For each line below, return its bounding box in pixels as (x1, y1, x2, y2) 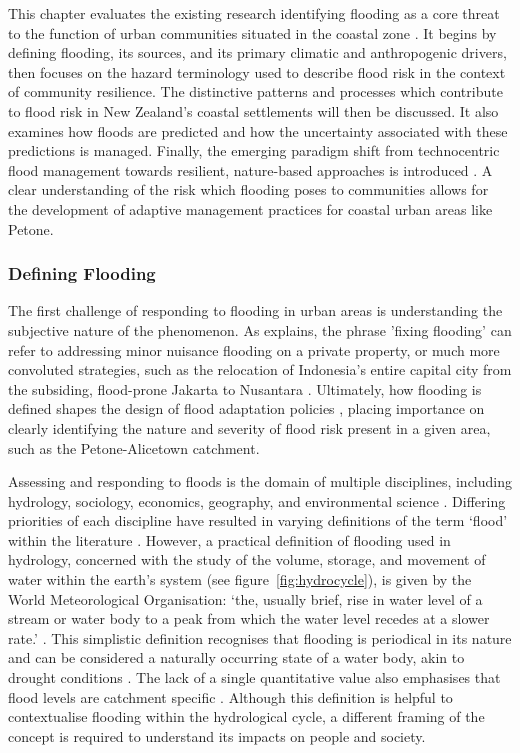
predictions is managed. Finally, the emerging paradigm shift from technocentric (8, 140, 500, 161)
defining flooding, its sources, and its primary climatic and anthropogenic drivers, (8, 42, 507, 63)
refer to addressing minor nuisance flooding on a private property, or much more (8, 339, 500, 360)
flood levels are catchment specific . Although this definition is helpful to (8, 686, 453, 707)
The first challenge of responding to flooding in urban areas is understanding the (8, 300, 503, 321)
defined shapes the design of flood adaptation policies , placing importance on (8, 398, 485, 419)
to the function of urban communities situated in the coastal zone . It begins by (8, 22, 497, 43)
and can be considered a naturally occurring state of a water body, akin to (8, 647, 465, 668)
